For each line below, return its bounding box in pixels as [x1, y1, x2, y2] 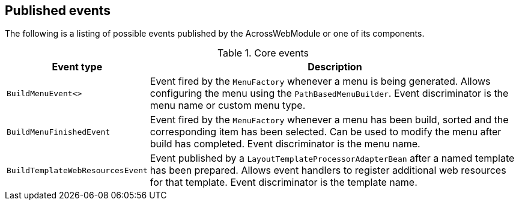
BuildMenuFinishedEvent [7, 127, 111, 136]
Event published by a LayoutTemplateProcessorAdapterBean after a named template [150, 152, 515, 165]
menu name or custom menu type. [150, 99, 306, 112]
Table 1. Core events [217, 47, 309, 60]
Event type [52, 61, 103, 73]
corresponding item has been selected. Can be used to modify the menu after [150, 126, 502, 138]
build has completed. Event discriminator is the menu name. [150, 138, 420, 150]
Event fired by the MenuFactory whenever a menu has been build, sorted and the [150, 114, 509, 126]
